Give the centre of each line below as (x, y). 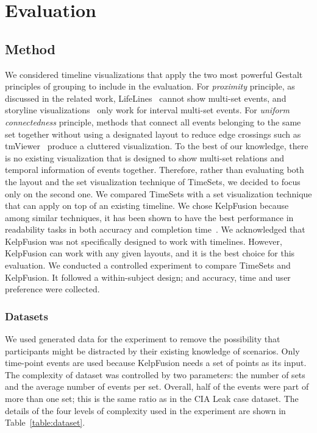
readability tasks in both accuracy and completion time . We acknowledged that (155, 229)
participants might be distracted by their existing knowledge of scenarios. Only (152, 350)
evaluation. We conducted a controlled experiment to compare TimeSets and (148, 265)
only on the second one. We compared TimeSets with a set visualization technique (158, 193)
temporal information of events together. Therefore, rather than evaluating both (155, 170)
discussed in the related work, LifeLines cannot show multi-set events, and (146, 98)
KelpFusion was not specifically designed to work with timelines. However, (144, 241)
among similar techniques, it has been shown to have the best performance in (149, 217)
